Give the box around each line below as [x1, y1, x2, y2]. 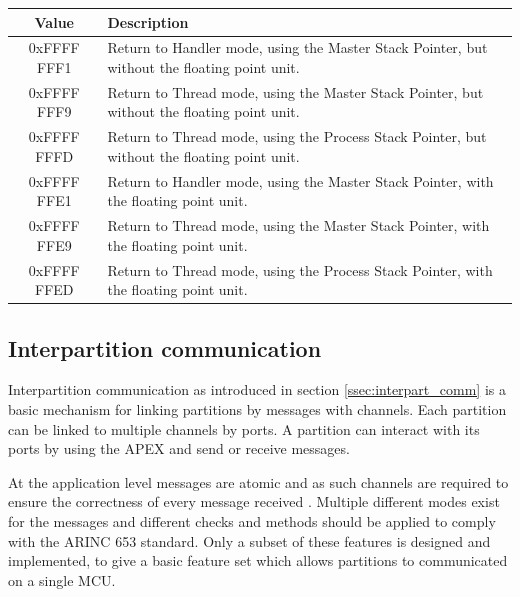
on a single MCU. [8, 569, 116, 590]
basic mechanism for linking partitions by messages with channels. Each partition [8, 399, 507, 420]
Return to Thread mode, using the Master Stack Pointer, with [107, 215, 490, 236]
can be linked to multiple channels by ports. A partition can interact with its [8, 418, 480, 439]
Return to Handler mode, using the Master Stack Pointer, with [107, 170, 494, 191]
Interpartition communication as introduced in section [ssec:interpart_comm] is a [8, 379, 506, 400]
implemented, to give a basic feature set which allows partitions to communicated [8, 550, 508, 571]
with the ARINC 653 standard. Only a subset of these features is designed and [8, 530, 491, 551]
